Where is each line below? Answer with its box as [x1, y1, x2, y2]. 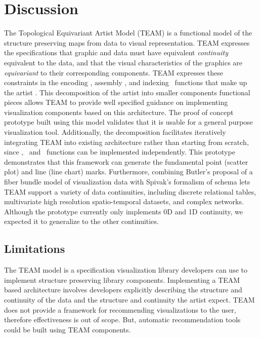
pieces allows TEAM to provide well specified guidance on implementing [4, 97, 228, 107]
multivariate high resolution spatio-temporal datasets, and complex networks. [4, 196, 244, 207]
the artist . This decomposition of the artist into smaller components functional [4, 87, 250, 97]
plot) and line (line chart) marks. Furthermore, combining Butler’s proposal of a [4, 166, 253, 177]
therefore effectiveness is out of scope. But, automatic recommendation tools [4, 314, 241, 325]
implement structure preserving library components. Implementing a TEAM [4, 274, 240, 285]
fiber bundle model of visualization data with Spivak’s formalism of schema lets [4, 176, 250, 187]
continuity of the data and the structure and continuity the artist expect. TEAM [4, 294, 255, 305]
